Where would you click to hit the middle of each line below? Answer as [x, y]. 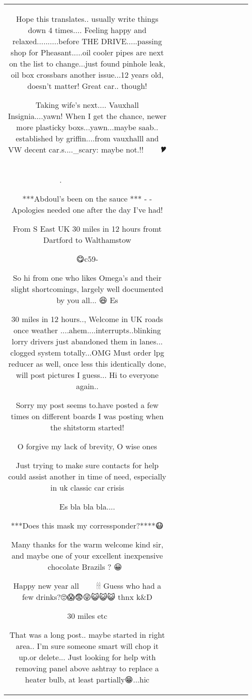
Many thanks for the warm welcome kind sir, [87, 544]
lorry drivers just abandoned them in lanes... [87, 341]
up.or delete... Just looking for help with [87, 657]
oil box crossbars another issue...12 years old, [87, 75]
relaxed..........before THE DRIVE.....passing [87, 41]
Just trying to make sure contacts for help [87, 465]
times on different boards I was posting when [87, 416]
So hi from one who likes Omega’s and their [87, 278]
